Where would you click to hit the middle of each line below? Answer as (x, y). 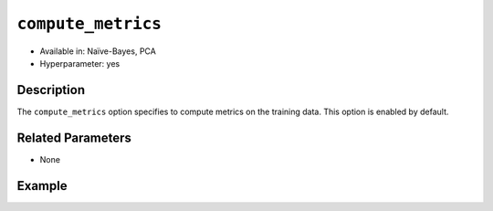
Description (51, 90)
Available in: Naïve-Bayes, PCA (98, 51)
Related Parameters (74, 137)
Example (42, 186)
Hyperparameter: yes (80, 63)
